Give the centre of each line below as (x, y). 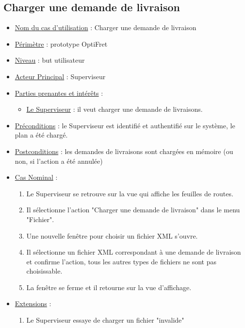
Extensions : (33, 303)
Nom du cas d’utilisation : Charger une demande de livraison (106, 27)
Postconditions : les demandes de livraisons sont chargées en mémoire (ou (124, 151)
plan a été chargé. (41, 135)
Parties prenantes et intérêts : (59, 93)
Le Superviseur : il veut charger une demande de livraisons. (114, 109)
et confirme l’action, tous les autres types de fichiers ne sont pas (122, 261)
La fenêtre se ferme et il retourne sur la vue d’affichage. (109, 287)
